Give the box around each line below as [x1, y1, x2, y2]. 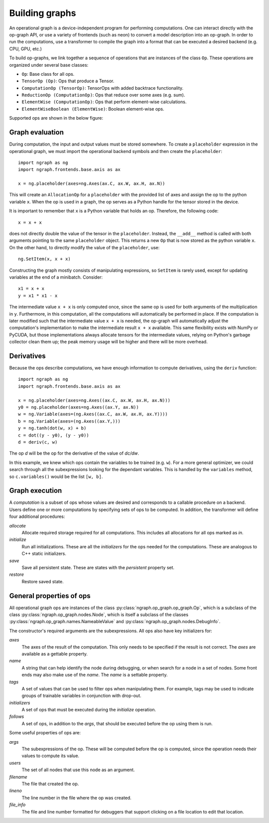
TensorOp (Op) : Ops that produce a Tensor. [21, 78, 115, 84]
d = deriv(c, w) [18, 439, 58, 445]
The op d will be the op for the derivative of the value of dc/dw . [9, 450, 139, 456]
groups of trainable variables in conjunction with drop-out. [21, 693, 141, 699]
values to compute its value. [21, 753, 80, 759]
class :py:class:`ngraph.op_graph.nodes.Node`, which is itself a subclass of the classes [9, 612, 189, 618]
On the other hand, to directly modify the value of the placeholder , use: [9, 244, 160, 250]
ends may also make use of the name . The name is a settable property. [21, 672, 168, 678]
